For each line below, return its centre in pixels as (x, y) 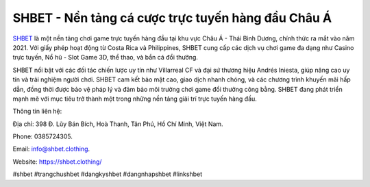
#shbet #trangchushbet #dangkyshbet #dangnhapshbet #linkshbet (107, 174)
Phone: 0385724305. (43, 136)
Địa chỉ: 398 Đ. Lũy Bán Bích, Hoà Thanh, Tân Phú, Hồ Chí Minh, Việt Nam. (118, 124)
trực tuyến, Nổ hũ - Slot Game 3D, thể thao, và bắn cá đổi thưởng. (106, 58)
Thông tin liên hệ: (37, 111)
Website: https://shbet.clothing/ (57, 162)
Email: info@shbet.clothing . (51, 149)
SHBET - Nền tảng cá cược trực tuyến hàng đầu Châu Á (172, 18)
